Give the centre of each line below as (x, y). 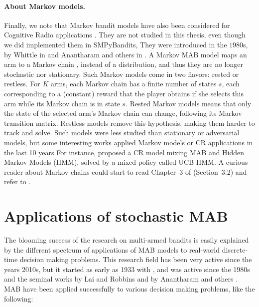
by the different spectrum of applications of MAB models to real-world (112, 249)
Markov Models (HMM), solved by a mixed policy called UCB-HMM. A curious (126, 162)
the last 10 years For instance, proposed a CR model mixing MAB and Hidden (124, 152)
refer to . (17, 181)
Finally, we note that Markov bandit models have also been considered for (117, 25)
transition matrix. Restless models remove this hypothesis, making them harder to (129, 123)
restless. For (22, 84)
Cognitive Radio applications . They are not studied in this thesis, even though (125, 35)
